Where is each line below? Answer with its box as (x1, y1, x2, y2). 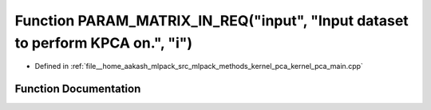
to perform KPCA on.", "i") (14, 34, 193, 51)
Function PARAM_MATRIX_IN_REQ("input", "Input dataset (14, 12, 409, 29)
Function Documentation (14, 82, 141, 96)
